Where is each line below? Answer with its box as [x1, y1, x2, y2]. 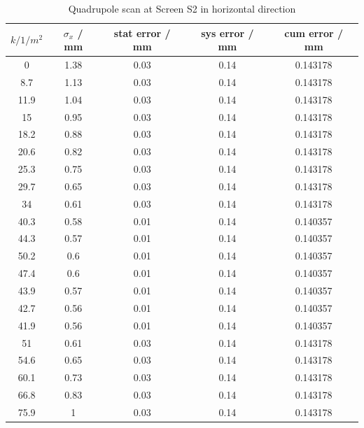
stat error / [113, 25, 171, 40]
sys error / [201, 25, 254, 40]
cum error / [284, 25, 343, 40]
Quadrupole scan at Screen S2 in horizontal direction [68, 1, 296, 15]
